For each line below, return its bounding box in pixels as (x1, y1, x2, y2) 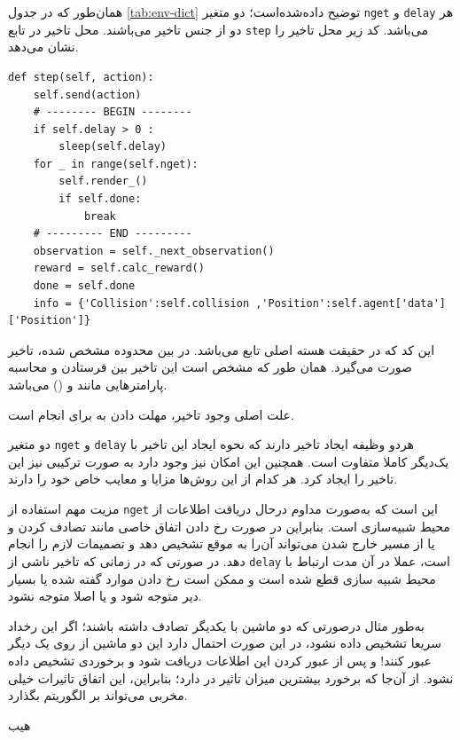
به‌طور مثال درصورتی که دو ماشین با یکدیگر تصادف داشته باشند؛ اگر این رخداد (8, 616, 425, 634)
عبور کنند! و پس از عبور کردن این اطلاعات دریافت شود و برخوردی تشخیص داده (8, 650, 432, 669)
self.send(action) (33, 88, 142, 101)
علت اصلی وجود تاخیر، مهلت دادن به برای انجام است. (8, 405, 294, 423)
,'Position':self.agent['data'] (255, 296, 446, 310)
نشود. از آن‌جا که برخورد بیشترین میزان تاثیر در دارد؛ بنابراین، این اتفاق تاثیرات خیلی (8, 668, 454, 687)
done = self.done (33, 279, 136, 293)
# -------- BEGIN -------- (33, 106, 192, 119)
